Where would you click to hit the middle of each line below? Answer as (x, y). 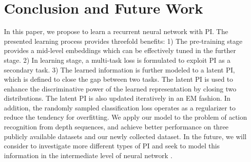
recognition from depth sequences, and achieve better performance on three (116, 127)
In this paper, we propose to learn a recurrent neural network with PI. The (116, 31)
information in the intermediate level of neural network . (88, 155)
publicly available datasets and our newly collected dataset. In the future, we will (125, 136)
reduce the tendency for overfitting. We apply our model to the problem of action (125, 117)
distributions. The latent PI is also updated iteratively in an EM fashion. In (117, 98)
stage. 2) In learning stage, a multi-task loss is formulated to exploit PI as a (117, 60)
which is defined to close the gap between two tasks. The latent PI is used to (118, 79)
